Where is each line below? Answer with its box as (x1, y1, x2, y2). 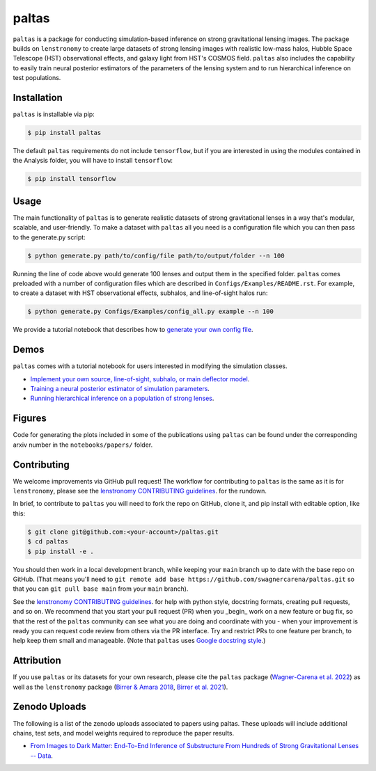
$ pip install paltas (27, 129, 102, 136)
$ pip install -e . (27, 547, 94, 555)
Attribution (13, 655, 62, 667)
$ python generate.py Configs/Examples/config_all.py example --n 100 (27, 308, 274, 316)
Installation (13, 91, 63, 104)
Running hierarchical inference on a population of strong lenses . (30, 394, 214, 403)
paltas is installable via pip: (13, 110, 95, 118)
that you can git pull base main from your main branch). (13, 585, 189, 593)
